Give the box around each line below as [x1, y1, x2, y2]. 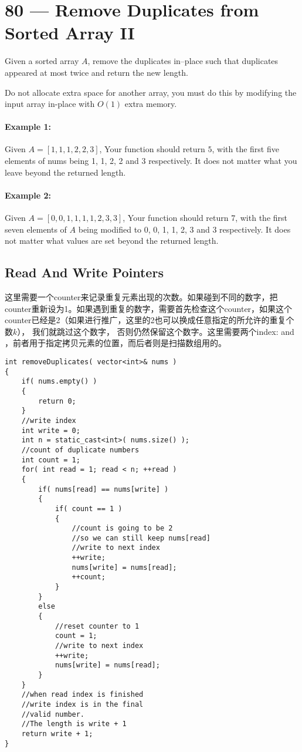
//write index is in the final [21, 700, 144, 709]
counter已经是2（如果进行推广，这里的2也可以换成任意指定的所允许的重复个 [5, 314, 294, 326]
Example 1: [5, 120, 51, 133]
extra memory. [124, 98, 177, 110]
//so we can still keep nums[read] [72, 533, 211, 542]
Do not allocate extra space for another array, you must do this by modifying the [5, 86, 297, 98]
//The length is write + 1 [21, 720, 127, 728]
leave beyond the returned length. [5, 166, 126, 178]
